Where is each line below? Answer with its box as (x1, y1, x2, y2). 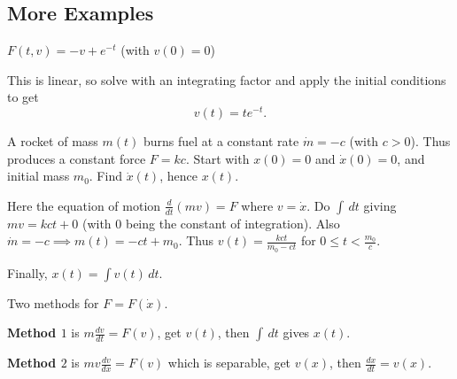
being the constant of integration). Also (125, 213, 340, 232)
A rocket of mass (7, 132, 98, 151)
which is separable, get (167, 353, 291, 372)
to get (7, 88, 39, 106)
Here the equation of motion (7, 196, 161, 214)
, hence (159, 166, 198, 185)
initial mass (7, 166, 70, 185)
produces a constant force (7, 149, 146, 167)
